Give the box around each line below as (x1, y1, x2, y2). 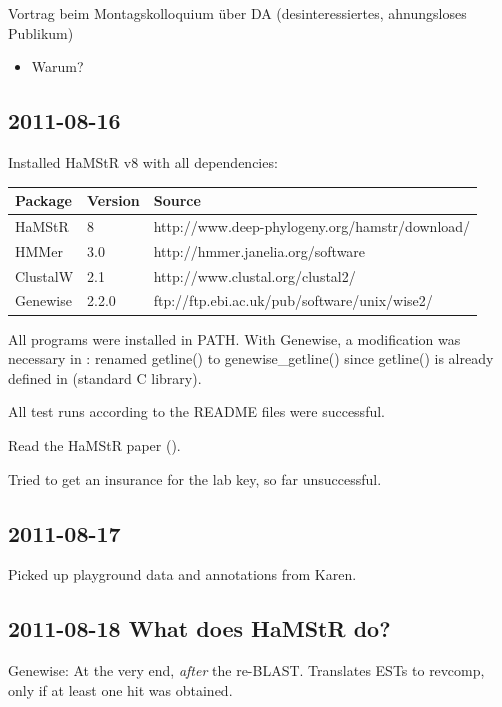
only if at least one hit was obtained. (8, 679, 233, 700)
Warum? (31, 56, 84, 77)
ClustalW (15, 265, 74, 286)
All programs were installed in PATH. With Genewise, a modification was (8, 328, 461, 349)
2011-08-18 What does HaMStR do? (8, 613, 391, 644)
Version (87, 190, 140, 211)
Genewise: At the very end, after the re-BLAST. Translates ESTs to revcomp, (8, 660, 485, 681)
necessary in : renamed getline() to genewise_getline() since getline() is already (8, 348, 494, 369)
